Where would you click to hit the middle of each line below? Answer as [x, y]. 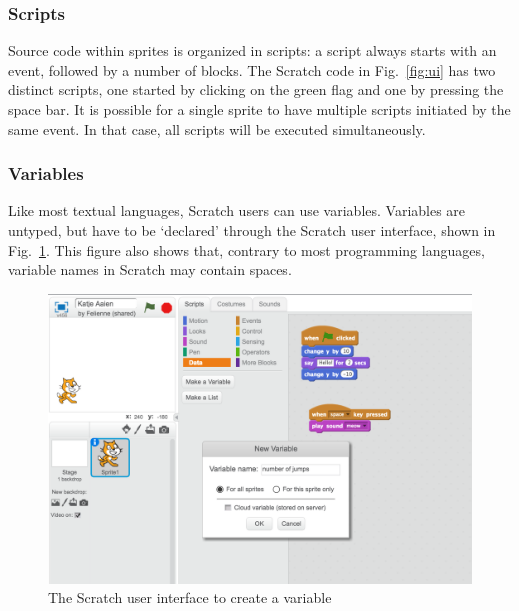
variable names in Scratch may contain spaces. [150, 269]
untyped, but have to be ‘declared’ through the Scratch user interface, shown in [252, 230]
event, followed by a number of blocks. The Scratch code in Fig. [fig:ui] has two [252, 69]
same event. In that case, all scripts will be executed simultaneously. [217, 128]
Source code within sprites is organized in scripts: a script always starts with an [252, 50]
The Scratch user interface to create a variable [190, 597]
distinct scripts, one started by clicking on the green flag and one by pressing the [256, 89]
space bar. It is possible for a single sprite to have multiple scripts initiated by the [259, 109]
